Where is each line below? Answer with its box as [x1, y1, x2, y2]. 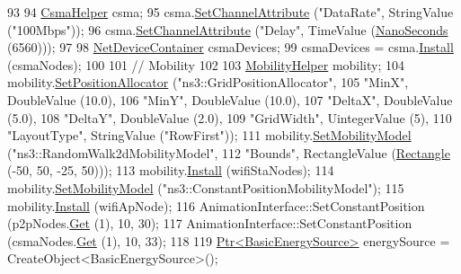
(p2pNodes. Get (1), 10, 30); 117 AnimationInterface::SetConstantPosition [7, 214, 412, 233]
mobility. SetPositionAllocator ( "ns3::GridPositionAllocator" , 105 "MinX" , [7, 73, 409, 92]
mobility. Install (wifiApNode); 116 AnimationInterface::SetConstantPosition [7, 196, 425, 215]
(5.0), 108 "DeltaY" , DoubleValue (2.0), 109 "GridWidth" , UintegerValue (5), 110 [7, 108, 452, 127]
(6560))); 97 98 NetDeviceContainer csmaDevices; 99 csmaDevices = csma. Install [7, 38, 454, 57]
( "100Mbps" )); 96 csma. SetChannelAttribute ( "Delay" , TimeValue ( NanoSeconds [7, 20, 448, 39]
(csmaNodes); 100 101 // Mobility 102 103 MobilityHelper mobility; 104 [7, 55, 405, 74]
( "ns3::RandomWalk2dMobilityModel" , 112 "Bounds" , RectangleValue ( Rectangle [7, 143, 450, 162]
